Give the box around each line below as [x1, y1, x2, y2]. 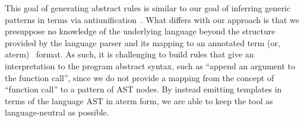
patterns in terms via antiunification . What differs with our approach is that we [5, 13, 299, 25]
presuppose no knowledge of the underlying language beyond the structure [5, 25, 275, 37]
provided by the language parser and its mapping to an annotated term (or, [5, 36, 280, 49]
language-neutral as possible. [5, 106, 109, 118]
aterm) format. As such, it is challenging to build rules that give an [5, 48, 254, 60]
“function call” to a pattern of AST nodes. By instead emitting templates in [5, 83, 282, 95]
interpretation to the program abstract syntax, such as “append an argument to [5, 59, 296, 72]
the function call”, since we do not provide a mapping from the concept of [5, 71, 274, 84]
